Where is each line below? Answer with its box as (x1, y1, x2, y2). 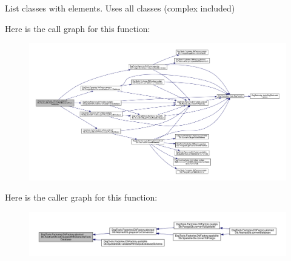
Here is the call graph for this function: (5, 22, 150, 34)
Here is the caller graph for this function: (5, 191, 158, 204)
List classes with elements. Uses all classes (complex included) (5, 2, 235, 14)
